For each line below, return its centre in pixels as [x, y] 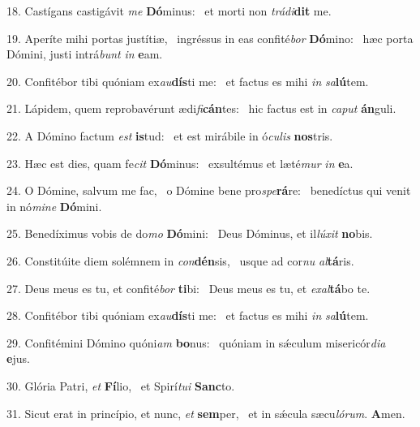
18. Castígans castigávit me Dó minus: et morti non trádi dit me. [169, 11]
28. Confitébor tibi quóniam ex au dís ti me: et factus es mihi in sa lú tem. [188, 315]
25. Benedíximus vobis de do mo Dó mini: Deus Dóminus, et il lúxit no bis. [190, 233]
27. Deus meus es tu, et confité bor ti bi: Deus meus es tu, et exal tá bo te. [189, 288]
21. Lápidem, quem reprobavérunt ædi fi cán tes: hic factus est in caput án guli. [201, 108]
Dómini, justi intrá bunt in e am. [85, 54]
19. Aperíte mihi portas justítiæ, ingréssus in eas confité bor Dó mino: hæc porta [210, 38]
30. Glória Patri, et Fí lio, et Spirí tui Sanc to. [121, 385]
